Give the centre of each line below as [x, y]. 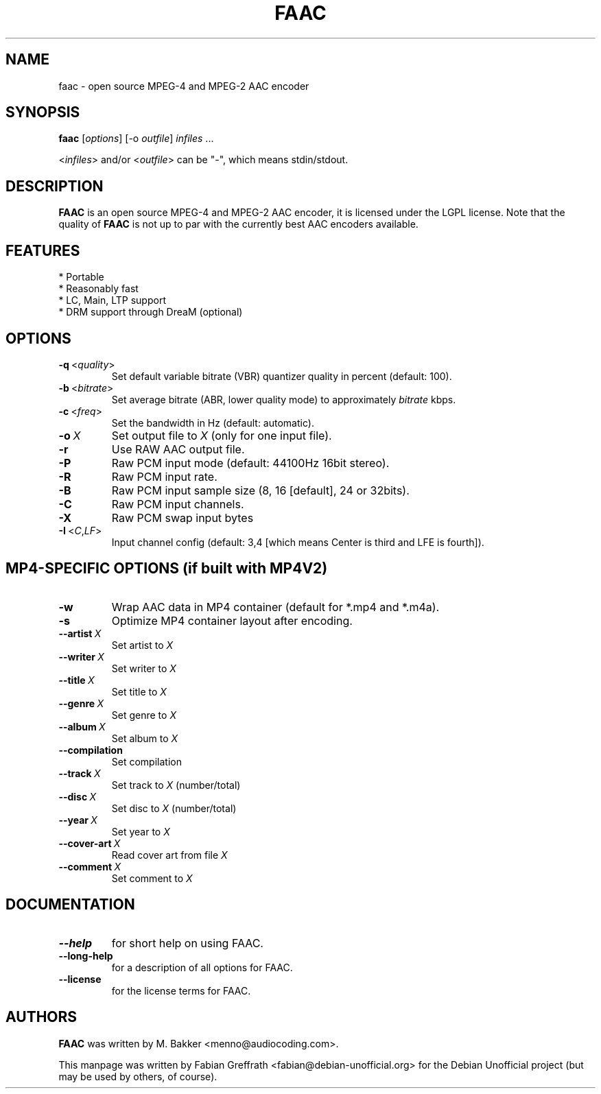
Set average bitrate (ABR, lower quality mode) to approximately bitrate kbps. [284, 399]
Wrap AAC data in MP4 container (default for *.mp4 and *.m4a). [275, 607]
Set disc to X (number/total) [174, 808]
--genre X [81, 703]
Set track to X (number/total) [176, 785]
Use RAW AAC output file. [178, 449]
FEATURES [43, 250]
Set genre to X [144, 715]
